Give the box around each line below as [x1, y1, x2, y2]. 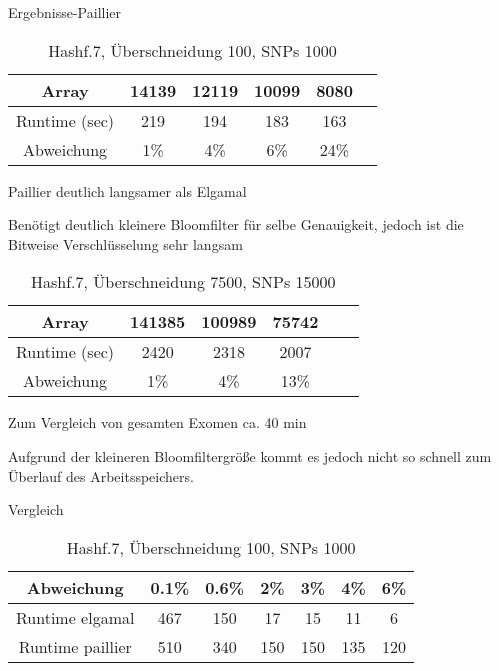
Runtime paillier [18, 634, 132, 658]
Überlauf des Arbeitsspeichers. [8, 465, 194, 486]
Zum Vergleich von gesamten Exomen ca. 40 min [8, 412, 307, 433]
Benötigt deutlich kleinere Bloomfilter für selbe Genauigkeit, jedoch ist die [8, 214, 464, 235]
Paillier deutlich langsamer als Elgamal [8, 180, 247, 201]
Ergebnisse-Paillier [8, 2, 122, 22]
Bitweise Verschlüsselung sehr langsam [8, 233, 243, 254]
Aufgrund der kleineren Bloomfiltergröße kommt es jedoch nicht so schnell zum [8, 445, 492, 466]
